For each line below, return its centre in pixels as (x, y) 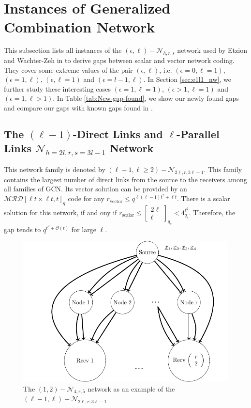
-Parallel (198, 134)
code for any (86, 198)
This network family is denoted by (55, 169)
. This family (223, 169)
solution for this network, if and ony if (60, 212)
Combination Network (80, 27)
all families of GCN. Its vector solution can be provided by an (96, 189)
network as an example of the (131, 388)
